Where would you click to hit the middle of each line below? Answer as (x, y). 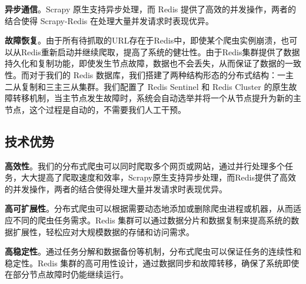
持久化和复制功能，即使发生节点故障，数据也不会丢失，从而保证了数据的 (145, 63)
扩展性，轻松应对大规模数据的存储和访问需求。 (103, 231)
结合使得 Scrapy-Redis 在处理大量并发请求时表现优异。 (109, 20)
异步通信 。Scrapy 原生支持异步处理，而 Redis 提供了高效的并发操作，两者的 (150, 9)
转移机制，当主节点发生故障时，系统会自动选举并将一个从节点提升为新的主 (157, 98)
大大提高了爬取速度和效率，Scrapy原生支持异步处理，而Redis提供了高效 (158, 177)
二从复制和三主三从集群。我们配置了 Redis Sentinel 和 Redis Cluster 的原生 (147, 86)
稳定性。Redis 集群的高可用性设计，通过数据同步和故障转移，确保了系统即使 (152, 263)
